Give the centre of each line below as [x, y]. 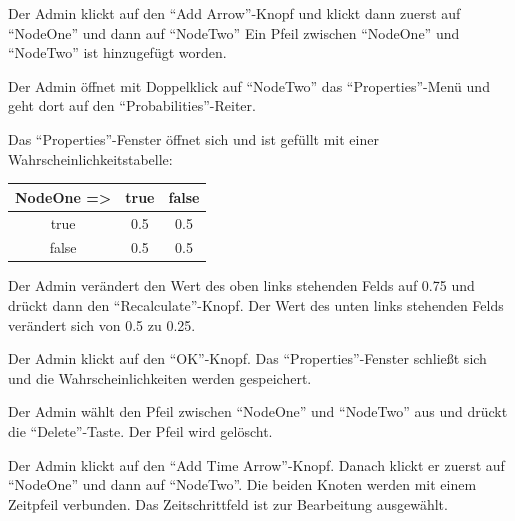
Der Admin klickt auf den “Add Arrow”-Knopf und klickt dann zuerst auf [234, 13]
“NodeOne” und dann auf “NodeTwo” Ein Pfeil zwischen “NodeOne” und [234, 32]
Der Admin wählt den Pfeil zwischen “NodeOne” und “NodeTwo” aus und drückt [258, 411]
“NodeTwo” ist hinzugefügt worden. [117, 52]
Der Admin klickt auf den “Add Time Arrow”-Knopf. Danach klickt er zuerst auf [256, 464]
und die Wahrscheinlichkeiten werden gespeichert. [160, 377]
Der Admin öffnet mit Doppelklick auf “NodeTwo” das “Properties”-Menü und [249, 85]
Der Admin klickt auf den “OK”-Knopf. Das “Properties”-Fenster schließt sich [247, 358]
